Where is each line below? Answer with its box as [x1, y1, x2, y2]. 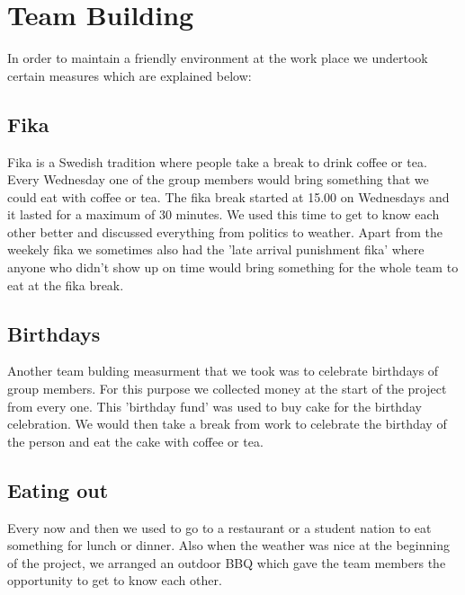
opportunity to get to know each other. [7, 571, 222, 590]
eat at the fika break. [7, 275, 124, 294]
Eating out [7, 475, 109, 503]
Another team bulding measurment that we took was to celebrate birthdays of [7, 361, 439, 380]
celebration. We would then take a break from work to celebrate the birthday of [7, 414, 447, 433]
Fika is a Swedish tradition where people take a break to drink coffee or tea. [7, 152, 427, 171]
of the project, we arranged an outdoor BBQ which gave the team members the [7, 553, 446, 572]
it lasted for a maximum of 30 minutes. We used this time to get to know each [7, 205, 440, 224]
